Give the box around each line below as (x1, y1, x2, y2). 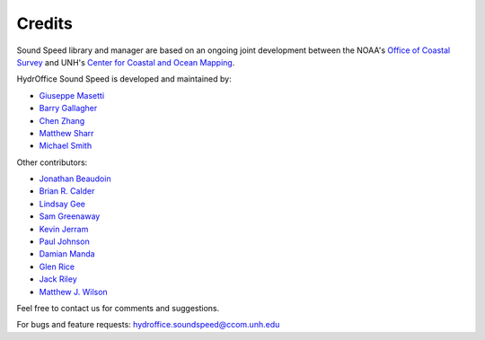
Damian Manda (39, 248, 95, 259)
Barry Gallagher (39, 103, 98, 114)
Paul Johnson (39, 236, 90, 247)
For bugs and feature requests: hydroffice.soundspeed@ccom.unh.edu (16, 319, 280, 330)
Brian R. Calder (39, 186, 95, 196)
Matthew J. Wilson (39, 286, 108, 297)
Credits (16, 13, 74, 33)
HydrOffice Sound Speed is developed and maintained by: (16, 74, 233, 84)
